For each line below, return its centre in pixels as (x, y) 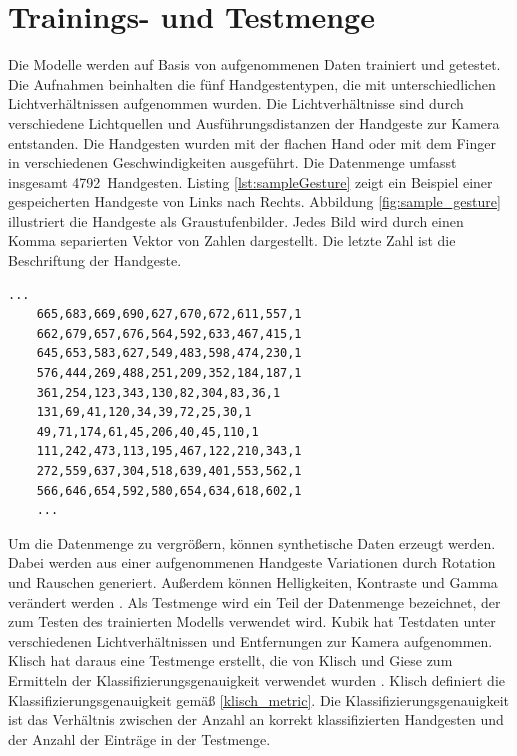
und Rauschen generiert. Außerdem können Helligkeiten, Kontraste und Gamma (253, 581)
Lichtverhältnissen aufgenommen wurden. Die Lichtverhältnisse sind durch (236, 103)
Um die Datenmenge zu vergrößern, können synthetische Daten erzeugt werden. (252, 542)
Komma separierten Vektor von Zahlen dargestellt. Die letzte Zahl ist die (232, 240)
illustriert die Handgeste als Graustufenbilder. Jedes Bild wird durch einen (236, 220)
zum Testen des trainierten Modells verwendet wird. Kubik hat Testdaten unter (252, 621)
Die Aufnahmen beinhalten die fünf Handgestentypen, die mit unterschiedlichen (252, 83)
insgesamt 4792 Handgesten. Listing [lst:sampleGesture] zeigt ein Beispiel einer (250, 181)
